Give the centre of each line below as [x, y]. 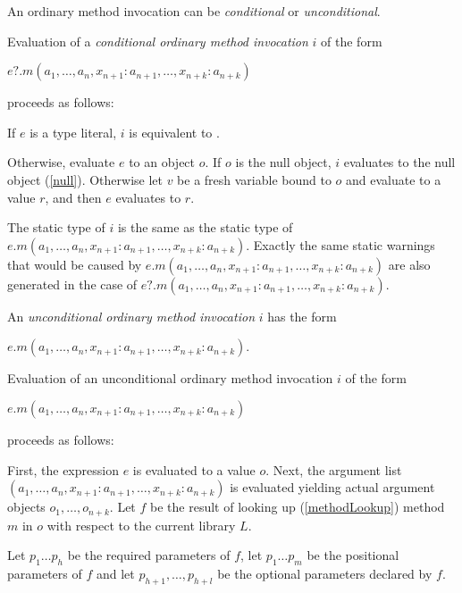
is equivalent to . [174, 132]
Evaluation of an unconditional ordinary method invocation [170, 378]
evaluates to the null [399, 162]
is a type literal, [73, 132]
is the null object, [283, 162]
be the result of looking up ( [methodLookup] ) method [298, 507]
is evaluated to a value [194, 469]
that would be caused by [75, 264]
